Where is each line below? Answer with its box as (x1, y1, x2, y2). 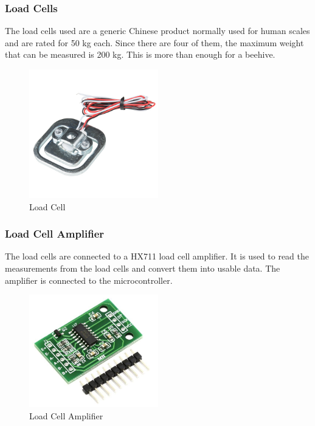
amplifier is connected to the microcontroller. (5, 273, 173, 286)
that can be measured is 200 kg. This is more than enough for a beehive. (5, 48, 275, 61)
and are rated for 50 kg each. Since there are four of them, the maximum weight (5, 36, 304, 49)
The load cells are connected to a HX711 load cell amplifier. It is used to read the (5, 250, 310, 263)
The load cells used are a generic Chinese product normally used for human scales (5, 24, 310, 37)
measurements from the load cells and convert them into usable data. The (5, 262, 280, 274)
